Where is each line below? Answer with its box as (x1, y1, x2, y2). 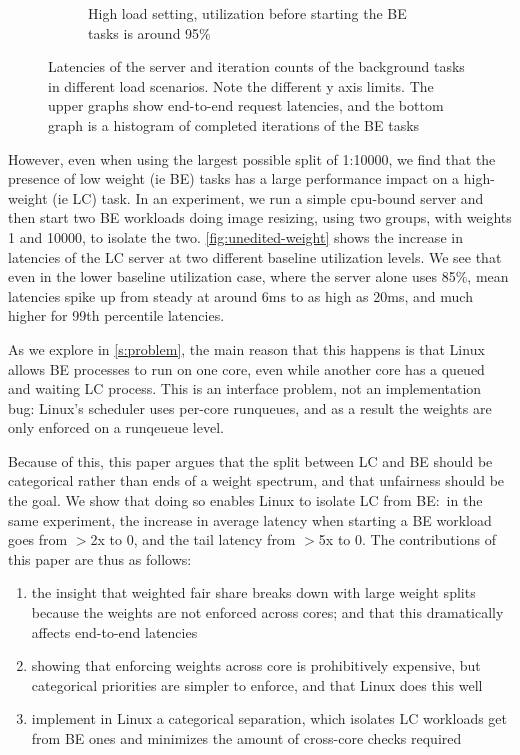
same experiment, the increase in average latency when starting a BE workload (8, 509, 492, 530)
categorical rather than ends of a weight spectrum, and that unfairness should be (8, 470, 505, 491)
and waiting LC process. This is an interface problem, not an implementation (8, 378, 482, 399)
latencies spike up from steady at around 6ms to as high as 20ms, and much (8, 285, 473, 306)
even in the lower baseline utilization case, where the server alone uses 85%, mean (8, 266, 509, 287)
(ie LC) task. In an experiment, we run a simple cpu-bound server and (52, 187, 484, 208)
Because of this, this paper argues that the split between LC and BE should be (8, 450, 493, 471)
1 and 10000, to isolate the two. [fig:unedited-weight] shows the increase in (8, 226, 463, 247)
